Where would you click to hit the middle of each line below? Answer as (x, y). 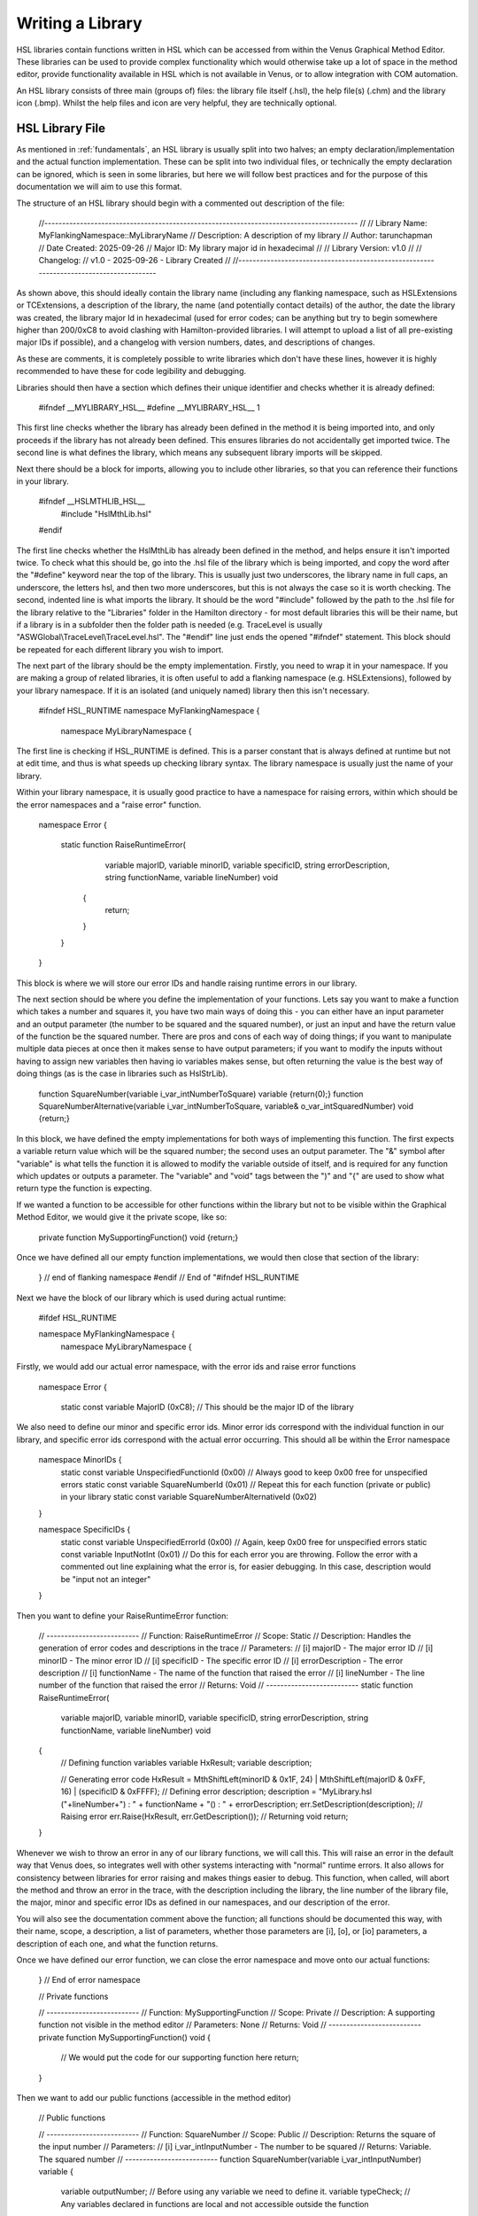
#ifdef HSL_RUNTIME (77, 1318)
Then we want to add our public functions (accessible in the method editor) (154, 2098)
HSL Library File (61, 128)
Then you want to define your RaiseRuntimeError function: (123, 1615)
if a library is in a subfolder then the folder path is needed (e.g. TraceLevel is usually (170, 624)
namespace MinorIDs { (80, 1460)
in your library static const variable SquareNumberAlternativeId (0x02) (189, 1497)
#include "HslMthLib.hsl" (106, 513)
